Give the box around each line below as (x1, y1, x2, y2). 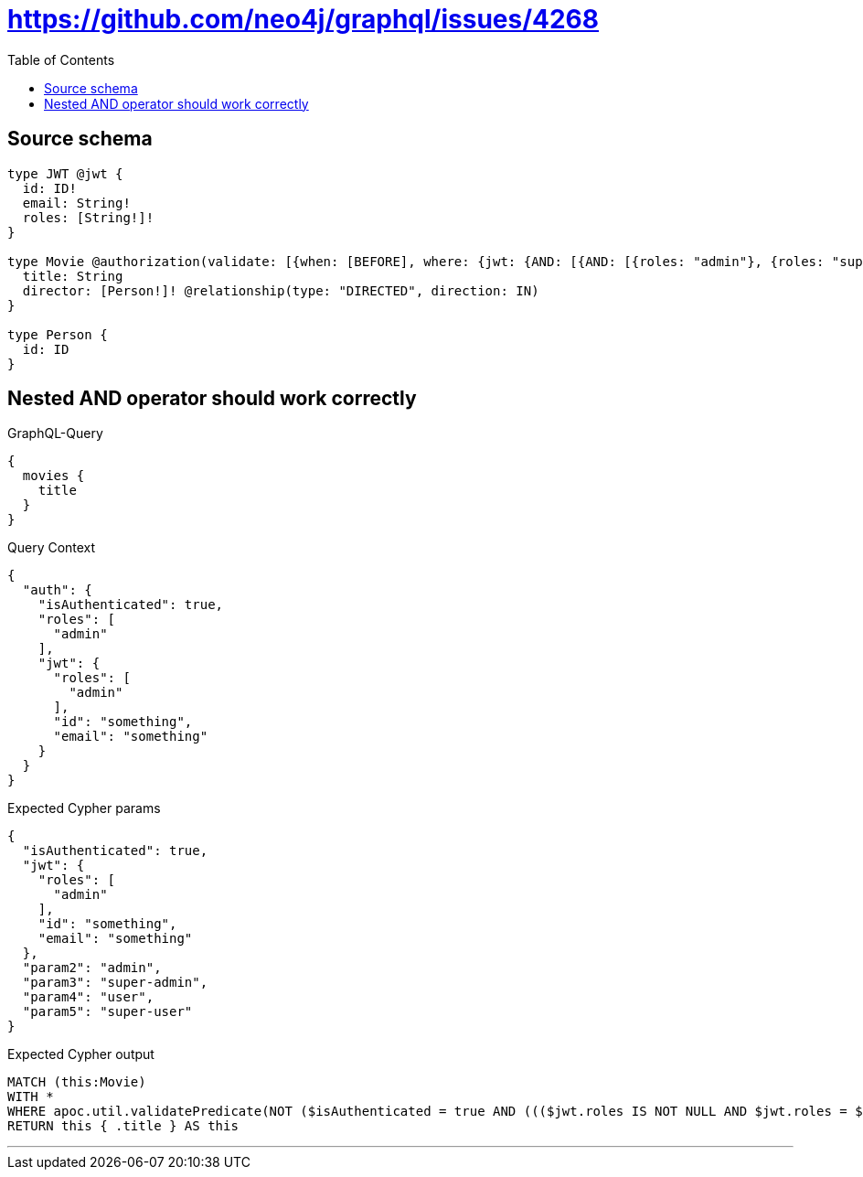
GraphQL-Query (7, 425, 103, 442)
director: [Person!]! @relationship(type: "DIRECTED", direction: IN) (22, 283, 539, 298)
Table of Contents (7, 51, 115, 68)
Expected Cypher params (7, 800, 161, 817)
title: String (22, 268, 123, 284)
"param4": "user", (22, 990, 154, 1005)
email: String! (22, 195, 131, 210)
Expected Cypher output (7, 1046, 154, 1063)
